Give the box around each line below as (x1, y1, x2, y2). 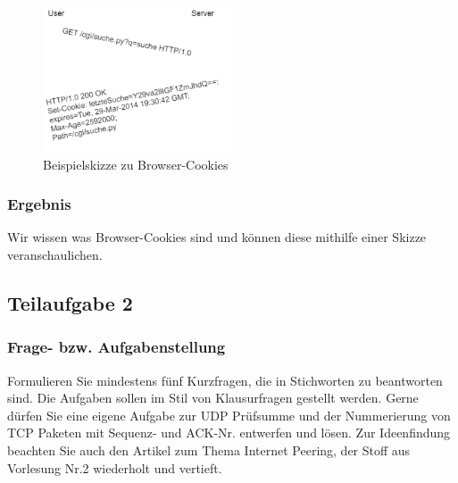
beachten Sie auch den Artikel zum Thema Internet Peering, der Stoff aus (7, 441, 411, 459)
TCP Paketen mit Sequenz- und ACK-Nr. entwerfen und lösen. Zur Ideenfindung (7, 423, 451, 442)
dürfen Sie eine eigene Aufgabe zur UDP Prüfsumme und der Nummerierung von (7, 405, 451, 424)
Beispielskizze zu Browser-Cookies (43, 154, 229, 173)
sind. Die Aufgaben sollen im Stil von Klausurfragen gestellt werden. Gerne (7, 388, 419, 407)
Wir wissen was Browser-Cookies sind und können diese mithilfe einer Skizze (7, 228, 427, 246)
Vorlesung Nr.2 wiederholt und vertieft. (7, 458, 222, 477)
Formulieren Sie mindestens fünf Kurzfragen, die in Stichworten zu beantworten (7, 371, 443, 389)
